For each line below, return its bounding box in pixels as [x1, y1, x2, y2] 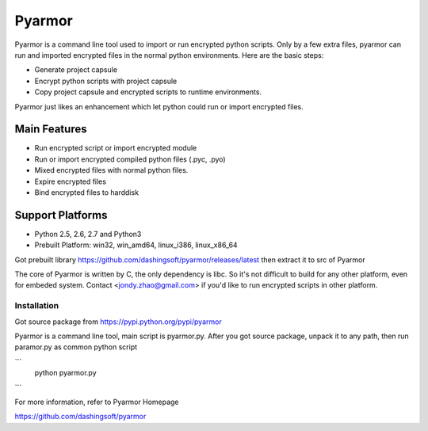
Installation [14, 300, 59, 311]
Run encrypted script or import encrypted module [34, 143, 197, 153]
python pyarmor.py [34, 368, 97, 378]
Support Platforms [14, 208, 108, 222]
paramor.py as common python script [14, 342, 138, 352]
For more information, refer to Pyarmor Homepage [14, 397, 179, 406]
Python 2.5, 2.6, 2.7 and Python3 [34, 229, 142, 238]
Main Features [14, 123, 87, 136]
